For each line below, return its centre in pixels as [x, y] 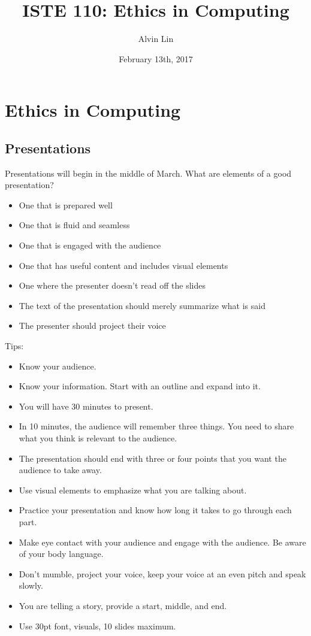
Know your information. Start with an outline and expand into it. [140, 386]
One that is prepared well [66, 205]
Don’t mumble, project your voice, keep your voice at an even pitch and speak [162, 573]
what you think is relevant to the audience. [98, 438]
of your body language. [61, 554]
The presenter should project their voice [92, 325]
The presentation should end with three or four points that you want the [153, 458]
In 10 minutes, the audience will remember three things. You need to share [156, 426]
